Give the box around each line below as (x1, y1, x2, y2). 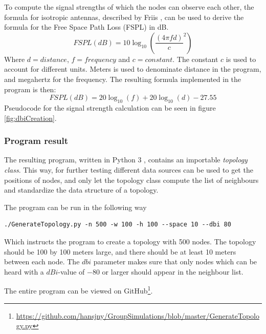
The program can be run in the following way (4, 201, 147, 212)
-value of (58, 266, 85, 277)
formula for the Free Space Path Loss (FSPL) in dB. (4, 22, 169, 32)
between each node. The (4, 256, 80, 267)
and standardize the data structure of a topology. (4, 184, 159, 195)
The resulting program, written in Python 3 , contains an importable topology (4, 154, 248, 165)
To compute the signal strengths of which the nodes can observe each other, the (4, 2, 254, 12)
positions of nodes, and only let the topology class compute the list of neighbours (4, 174, 259, 185)
